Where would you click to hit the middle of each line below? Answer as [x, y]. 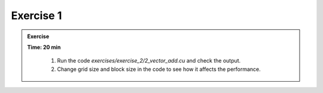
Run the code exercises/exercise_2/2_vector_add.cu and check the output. [149, 61]
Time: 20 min [44, 47]
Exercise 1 [36, 15]
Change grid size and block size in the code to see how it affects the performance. [159, 69]
